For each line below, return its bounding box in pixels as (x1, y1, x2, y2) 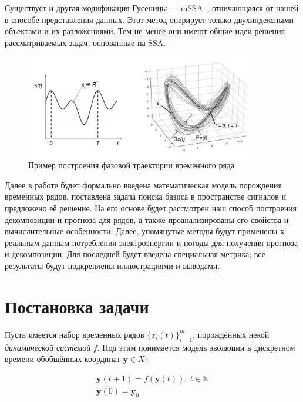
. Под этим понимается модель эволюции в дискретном (97, 341, 295, 353)
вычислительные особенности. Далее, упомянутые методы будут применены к (5, 225, 284, 237)
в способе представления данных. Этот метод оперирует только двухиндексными (5, 13, 294, 25)
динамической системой (5, 341, 91, 353)
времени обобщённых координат (5, 353, 120, 365)
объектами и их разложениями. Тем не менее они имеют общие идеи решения (5, 25, 285, 37)
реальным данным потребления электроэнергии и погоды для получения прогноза (5, 236, 298, 248)
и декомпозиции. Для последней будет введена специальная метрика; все (5, 248, 265, 260)
